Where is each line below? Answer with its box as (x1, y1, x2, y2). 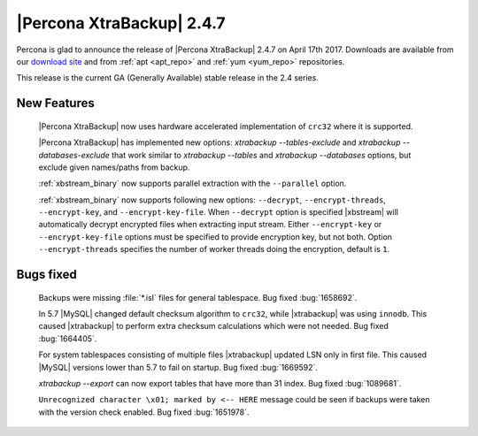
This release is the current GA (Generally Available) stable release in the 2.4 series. (16, 73, 319, 83)
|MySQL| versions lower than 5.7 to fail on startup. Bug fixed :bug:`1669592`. (38, 362, 318, 372)
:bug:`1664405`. (38, 333, 97, 344)
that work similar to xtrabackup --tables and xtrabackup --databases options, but (112, 149, 412, 160)
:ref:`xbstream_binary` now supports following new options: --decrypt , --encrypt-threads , (38, 195, 387, 205)
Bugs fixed (16, 267, 77, 282)
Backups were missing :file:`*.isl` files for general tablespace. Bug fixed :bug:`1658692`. (38, 292, 358, 302)
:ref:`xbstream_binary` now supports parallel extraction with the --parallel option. (38, 178, 347, 189)
